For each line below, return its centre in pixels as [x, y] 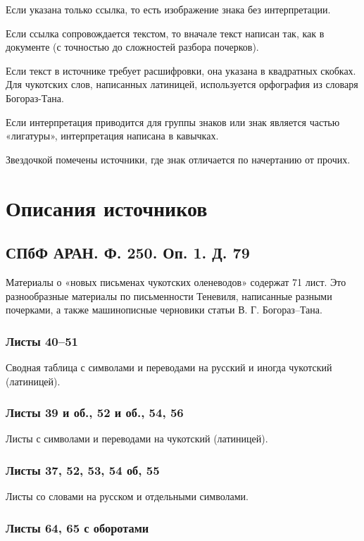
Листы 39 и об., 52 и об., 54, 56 [95, 412]
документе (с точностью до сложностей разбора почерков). [132, 47]
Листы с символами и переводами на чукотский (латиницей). [137, 439]
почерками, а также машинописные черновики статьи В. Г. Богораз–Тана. [164, 310]
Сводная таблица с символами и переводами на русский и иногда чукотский [169, 367]
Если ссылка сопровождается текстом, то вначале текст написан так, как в [165, 33]
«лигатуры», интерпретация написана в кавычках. [112, 136]
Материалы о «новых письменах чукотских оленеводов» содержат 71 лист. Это [176, 281]
